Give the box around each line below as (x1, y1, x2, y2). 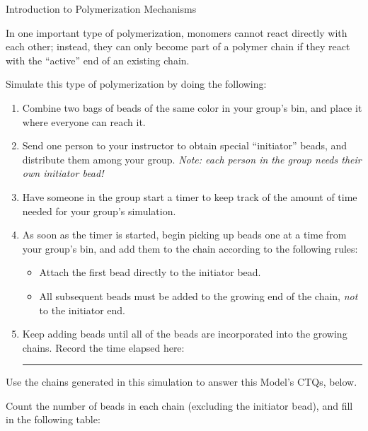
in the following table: (6, 412, 100, 427)
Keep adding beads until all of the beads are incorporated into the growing (22, 326, 347, 341)
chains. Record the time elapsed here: (22, 340, 185, 355)
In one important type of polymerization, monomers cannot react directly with (6, 25, 347, 40)
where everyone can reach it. (22, 114, 146, 129)
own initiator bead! (22, 166, 104, 180)
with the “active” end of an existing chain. (6, 52, 190, 67)
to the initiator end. (39, 302, 125, 317)
